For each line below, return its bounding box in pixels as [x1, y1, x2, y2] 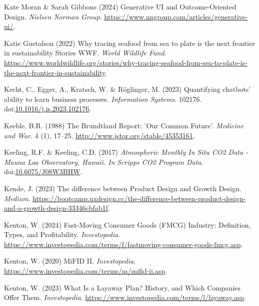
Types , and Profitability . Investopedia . [4, 229, 120, 240]
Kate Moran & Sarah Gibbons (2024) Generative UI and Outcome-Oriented [4, 1, 237, 11]
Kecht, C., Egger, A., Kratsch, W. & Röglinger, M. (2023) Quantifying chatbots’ [4, 84, 251, 94]
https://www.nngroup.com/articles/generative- [104, 11, 248, 21]
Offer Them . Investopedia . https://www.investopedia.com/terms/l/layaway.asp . [4, 292, 246, 303]
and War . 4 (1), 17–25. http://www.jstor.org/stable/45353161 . [4, 130, 195, 140]
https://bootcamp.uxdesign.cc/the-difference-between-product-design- [32, 193, 246, 203]
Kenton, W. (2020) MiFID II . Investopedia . [4, 256, 136, 266]
